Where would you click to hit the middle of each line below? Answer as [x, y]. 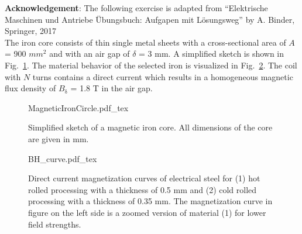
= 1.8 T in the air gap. [111, 88]
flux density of [30, 88]
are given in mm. [59, 138]
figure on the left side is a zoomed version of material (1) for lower [147, 212]
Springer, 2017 [30, 31]
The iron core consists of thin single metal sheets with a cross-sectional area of [145, 42]
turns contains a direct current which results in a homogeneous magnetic [163, 76]
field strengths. [55, 224]
